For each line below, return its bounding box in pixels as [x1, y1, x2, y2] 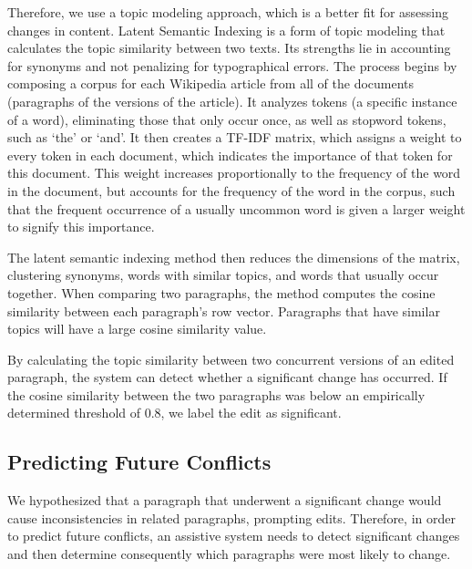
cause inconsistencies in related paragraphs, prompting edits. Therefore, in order [7, 508, 456, 527]
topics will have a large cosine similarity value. [7, 319, 267, 338]
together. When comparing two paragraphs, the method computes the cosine [7, 283, 436, 302]
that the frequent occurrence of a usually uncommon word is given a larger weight [7, 199, 466, 218]
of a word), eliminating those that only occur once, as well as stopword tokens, [7, 109, 446, 129]
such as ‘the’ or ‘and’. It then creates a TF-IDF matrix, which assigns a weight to [7, 128, 462, 147]
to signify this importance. [7, 217, 155, 236]
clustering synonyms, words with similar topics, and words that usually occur [7, 265, 439, 284]
